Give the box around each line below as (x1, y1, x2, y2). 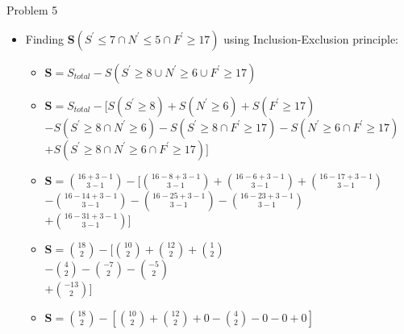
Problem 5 (6, 2, 58, 18)
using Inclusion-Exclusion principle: (223, 30, 399, 47)
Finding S (25, 30, 75, 47)
